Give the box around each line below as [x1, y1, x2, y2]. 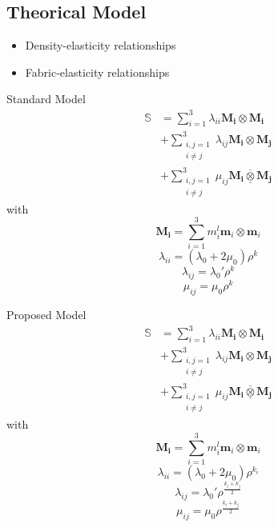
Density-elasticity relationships [25, 37, 176, 54]
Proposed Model [6, 306, 87, 323]
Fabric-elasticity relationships [25, 63, 170, 80]
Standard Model [6, 90, 86, 107]
